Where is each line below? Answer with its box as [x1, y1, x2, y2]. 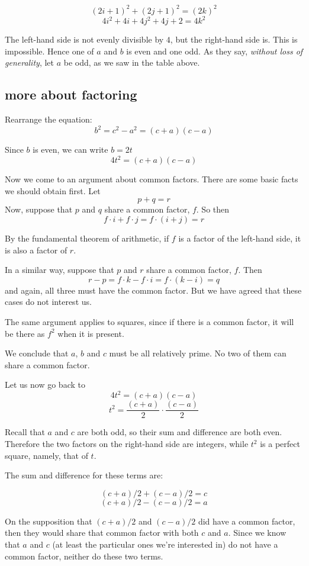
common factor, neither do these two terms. [5, 549, 163, 562]
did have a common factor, [198, 514, 295, 527]
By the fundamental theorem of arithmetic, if [5, 231, 169, 244]
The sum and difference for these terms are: [5, 469, 163, 481]
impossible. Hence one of [5, 44, 94, 57]
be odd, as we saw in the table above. [63, 56, 200, 69]
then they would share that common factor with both [5, 526, 199, 539]
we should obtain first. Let [5, 184, 101, 197]
